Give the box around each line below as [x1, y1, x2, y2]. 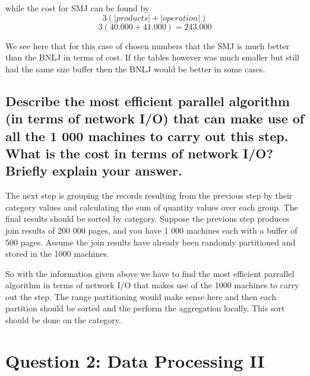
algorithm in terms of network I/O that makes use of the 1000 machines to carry [5, 279, 299, 291]
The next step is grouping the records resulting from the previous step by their [5, 189, 293, 202]
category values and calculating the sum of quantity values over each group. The [5, 200, 298, 213]
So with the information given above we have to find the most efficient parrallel [5, 267, 295, 279]
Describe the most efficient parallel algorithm [5, 91, 290, 110]
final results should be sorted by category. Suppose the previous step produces [5, 212, 290, 225]
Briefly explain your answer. [5, 161, 182, 180]
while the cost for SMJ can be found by [5, 2, 150, 14]
